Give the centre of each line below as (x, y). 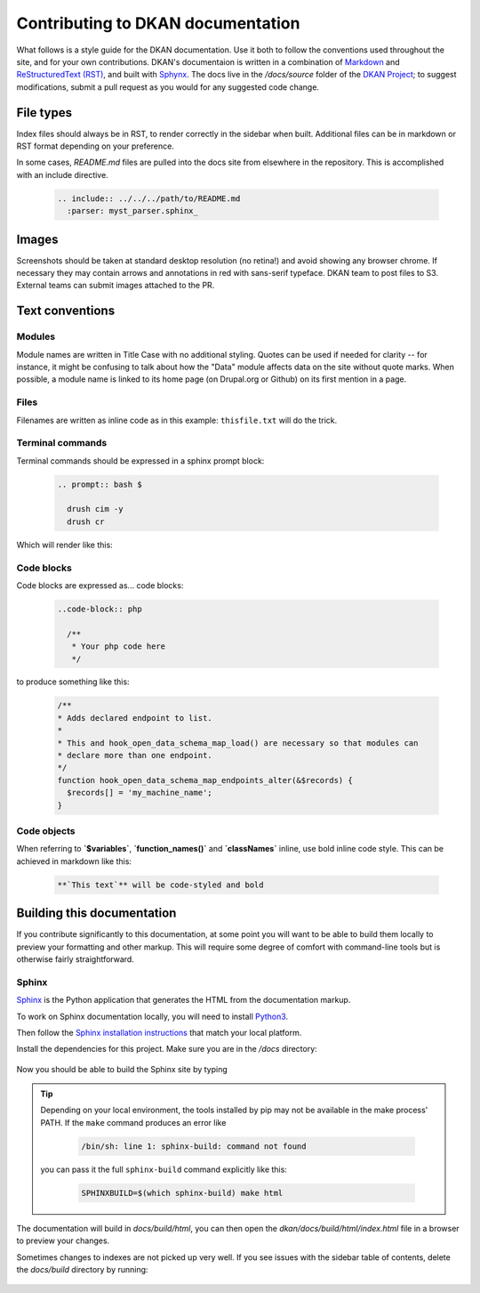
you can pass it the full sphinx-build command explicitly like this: (164, 1169)
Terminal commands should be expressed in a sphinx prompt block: (140, 461)
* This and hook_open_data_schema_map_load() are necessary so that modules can (238, 743)
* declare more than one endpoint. (135, 756)
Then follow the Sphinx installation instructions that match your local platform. (159, 1032)
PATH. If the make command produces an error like (133, 1122)
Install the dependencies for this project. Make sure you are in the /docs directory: (167, 1049)
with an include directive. (62, 174)
